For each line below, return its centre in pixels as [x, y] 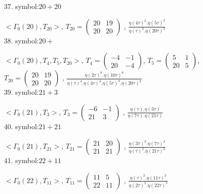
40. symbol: [21, 126]
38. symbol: [21, 40]
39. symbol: [21, 92]
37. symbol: [21, 6]
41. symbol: [21, 160]
